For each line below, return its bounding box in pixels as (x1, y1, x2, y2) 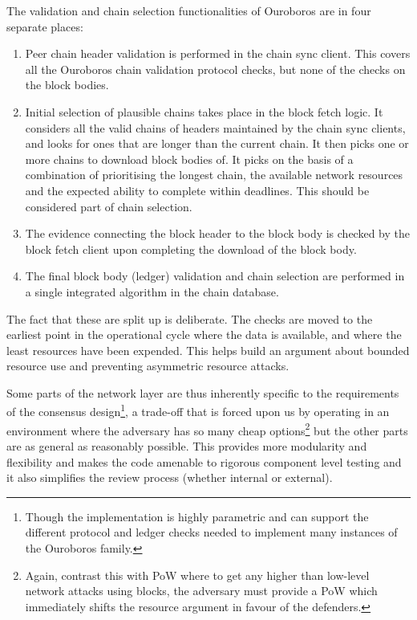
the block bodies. (25, 76, 109, 93)
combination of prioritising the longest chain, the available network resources (25, 166, 403, 183)
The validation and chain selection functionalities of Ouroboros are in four (6, 2, 371, 18)
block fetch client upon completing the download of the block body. (25, 240, 357, 257)
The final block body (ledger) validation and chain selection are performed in (25, 267, 405, 284)
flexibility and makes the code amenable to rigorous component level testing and (6, 453, 402, 470)
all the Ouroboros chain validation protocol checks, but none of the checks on (25, 60, 406, 77)
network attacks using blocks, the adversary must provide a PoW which (25, 582, 378, 599)
